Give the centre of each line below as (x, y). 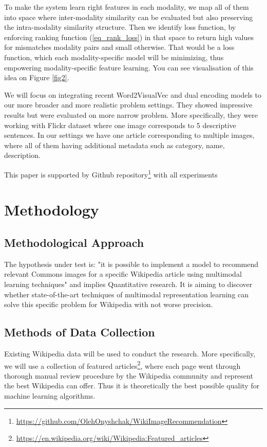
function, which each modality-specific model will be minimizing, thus (114, 57)
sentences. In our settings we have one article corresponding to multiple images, (129, 135)
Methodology (52, 210)
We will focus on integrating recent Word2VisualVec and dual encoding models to (133, 94)
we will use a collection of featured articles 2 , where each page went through (122, 365)
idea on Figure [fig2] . (37, 77)
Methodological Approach (74, 242)
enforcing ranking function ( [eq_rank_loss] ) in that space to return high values (129, 37)
